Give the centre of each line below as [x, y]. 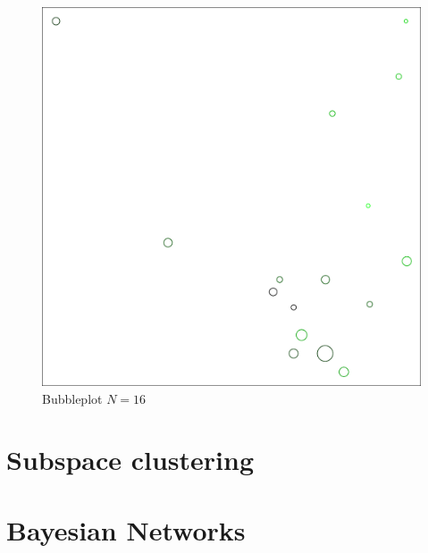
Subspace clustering [130, 460]
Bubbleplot [72, 398]
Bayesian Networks [126, 529]
